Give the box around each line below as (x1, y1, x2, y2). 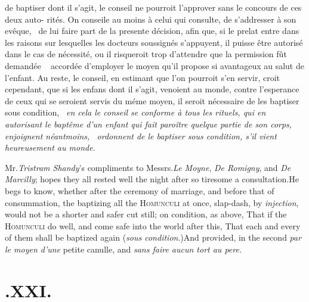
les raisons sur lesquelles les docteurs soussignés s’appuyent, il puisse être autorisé (5, 36, 303, 48)
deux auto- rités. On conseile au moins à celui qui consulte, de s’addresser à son (5, 13, 296, 25)
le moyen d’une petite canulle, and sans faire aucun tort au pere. (5, 242, 242, 255)
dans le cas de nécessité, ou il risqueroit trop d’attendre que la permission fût (5, 48, 287, 60)
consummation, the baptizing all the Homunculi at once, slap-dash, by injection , (5, 196, 299, 208)
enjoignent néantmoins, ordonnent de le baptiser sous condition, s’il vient (5, 129, 277, 142)
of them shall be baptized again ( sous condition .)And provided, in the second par (5, 231, 302, 244)
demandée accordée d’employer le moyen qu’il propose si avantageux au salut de (5, 59, 304, 71)
